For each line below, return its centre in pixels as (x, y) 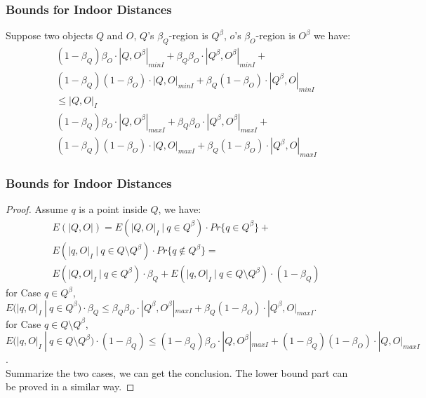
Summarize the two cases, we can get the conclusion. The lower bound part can (177, 372)
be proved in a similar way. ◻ (70, 386)
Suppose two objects (49, 35)
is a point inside (113, 209)
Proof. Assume (37, 209)
